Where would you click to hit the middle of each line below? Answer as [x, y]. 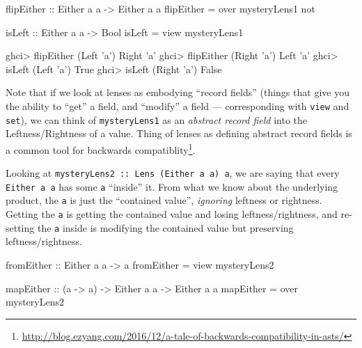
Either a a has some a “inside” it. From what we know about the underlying [172, 186]
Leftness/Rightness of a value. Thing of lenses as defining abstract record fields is [179, 133]
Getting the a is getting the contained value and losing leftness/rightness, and [172, 214]
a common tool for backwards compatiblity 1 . [101, 148]
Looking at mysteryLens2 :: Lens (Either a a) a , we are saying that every [173, 173]
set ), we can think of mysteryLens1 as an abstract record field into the [156, 119]
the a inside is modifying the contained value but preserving [165, 227]
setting [20, 227]
